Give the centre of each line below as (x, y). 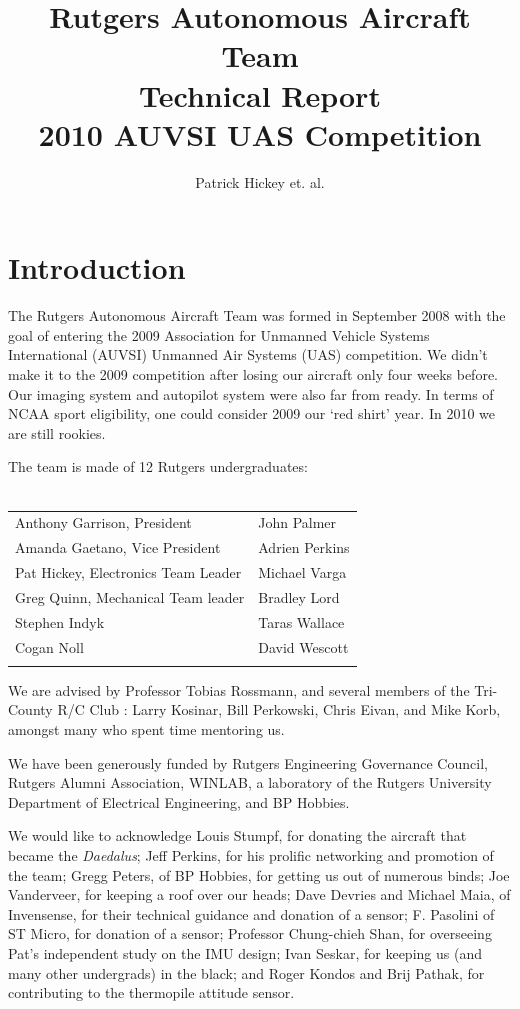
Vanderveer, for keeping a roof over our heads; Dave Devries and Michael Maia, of (259, 894)
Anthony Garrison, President (103, 522)
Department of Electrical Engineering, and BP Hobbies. (179, 801)
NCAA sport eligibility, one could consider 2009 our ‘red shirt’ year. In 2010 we (251, 413)
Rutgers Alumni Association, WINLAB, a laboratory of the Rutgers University (250, 782)
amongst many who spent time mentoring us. (146, 729)
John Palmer (297, 522)
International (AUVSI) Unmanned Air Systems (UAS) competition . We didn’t (248, 354)
